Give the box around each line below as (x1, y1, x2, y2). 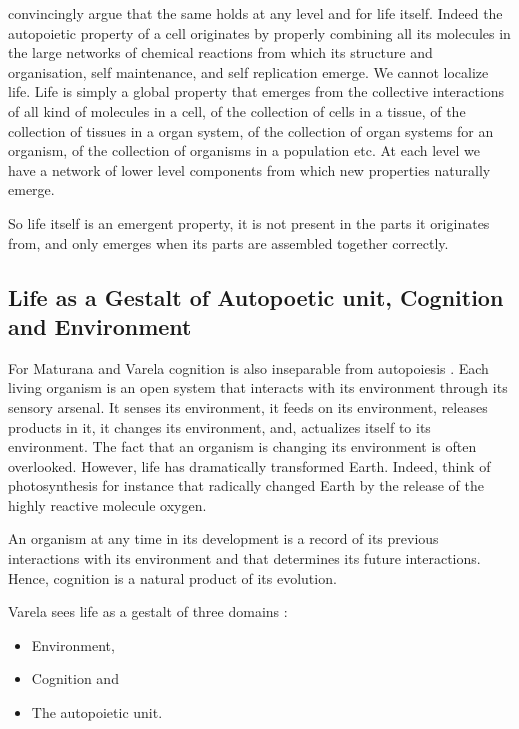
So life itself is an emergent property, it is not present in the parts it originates (8, 212, 490, 233)
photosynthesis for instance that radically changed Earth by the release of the (8, 475, 484, 496)
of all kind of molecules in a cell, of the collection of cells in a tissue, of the (8, 100, 466, 121)
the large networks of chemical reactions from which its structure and (8, 42, 433, 63)
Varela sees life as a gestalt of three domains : (8, 601, 288, 622)
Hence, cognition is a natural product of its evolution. (8, 567, 337, 588)
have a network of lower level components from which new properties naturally (8, 159, 491, 180)
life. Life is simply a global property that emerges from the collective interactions (8, 81, 505, 102)
